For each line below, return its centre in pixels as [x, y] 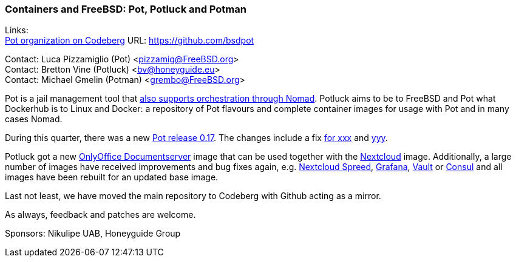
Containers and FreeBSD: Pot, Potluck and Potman [126, 9]
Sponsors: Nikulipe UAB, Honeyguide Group [93, 234]
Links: [17, 30]
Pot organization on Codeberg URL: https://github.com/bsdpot [130, 41]
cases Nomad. [34, 119]
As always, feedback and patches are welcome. [100, 215]
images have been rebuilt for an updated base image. [112, 177]
